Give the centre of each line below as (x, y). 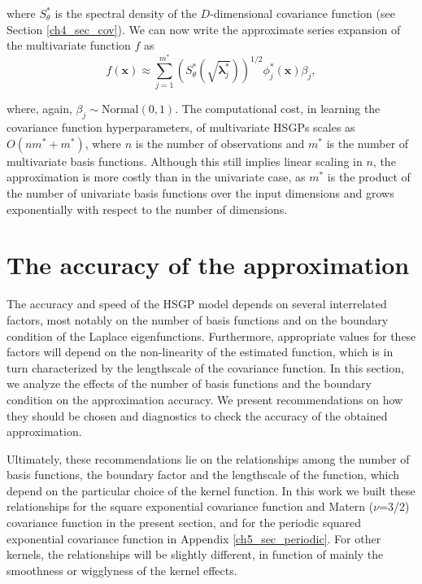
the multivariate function (69, 45)
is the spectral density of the (126, 13)
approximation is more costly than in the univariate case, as (156, 177)
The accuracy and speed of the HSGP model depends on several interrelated (197, 304)
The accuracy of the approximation (208, 265)
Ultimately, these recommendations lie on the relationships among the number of (208, 458)
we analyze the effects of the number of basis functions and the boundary (189, 384)
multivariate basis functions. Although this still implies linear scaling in (185, 161)
